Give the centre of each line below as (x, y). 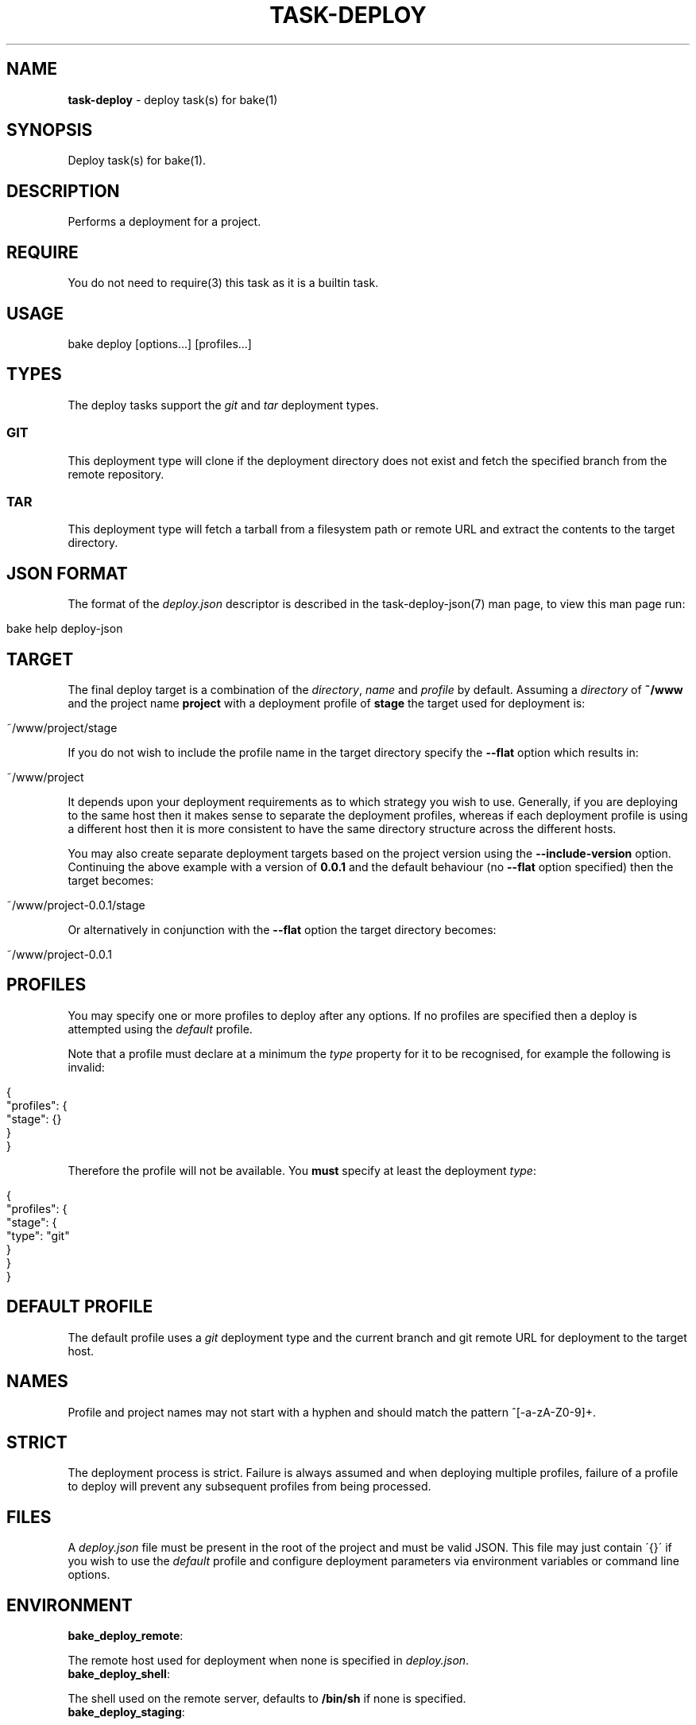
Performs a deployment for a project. (164, 222)
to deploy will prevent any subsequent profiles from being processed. (249, 1487)
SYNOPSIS (50, 130)
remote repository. (116, 474)
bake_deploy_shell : (119, 1674)
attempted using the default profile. (160, 1029)
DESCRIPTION (63, 191)
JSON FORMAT (67, 573)
